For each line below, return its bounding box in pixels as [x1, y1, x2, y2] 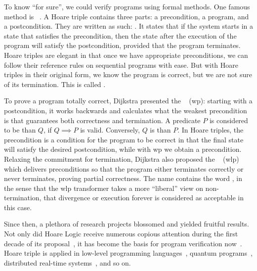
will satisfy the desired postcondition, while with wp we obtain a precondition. [4, 144, 242, 154]
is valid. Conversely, [80, 125, 140, 135]
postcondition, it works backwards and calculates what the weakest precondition [4, 105, 247, 115]
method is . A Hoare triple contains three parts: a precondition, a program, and [4, 11, 249, 21]
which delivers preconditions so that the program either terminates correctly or [4, 163, 244, 174]
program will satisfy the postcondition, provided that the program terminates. [4, 40, 241, 50]
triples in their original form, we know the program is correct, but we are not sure [4, 69, 252, 80]
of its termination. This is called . [4, 79, 106, 89]
